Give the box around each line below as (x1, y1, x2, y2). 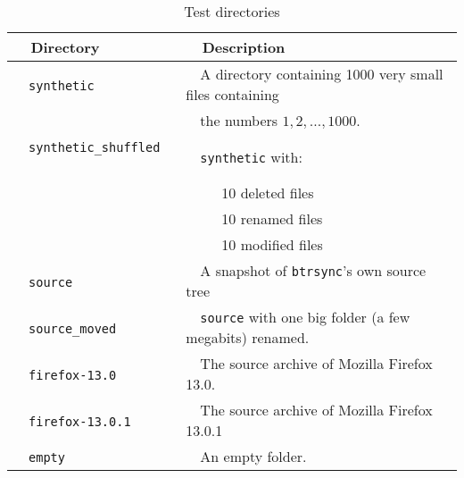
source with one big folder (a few (200, 306, 410, 327)
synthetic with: (200, 146, 302, 167)
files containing (186, 84, 279, 105)
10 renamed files (221, 208, 323, 229)
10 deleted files (221, 182, 314, 203)
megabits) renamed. (186, 327, 310, 348)
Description (202, 37, 286, 57)
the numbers (200, 110, 278, 130)
